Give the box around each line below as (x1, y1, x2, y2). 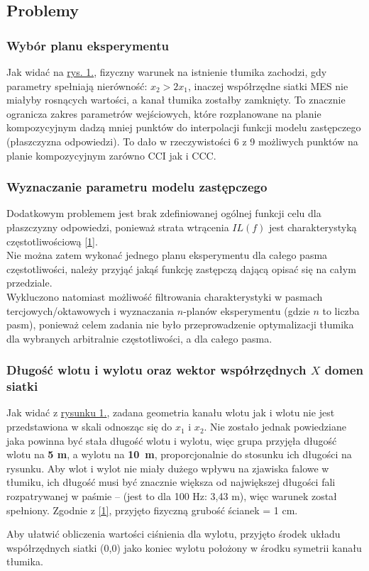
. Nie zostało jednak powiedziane (204, 419, 346, 434)
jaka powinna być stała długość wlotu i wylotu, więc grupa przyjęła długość (6, 433, 337, 448)
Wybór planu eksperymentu (6, 36, 169, 54)
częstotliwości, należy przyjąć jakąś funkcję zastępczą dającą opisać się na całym (6, 261, 356, 276)
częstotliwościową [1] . (6, 233, 98, 248)
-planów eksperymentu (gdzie (183, 303, 310, 318)
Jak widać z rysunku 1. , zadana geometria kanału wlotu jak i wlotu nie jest (6, 405, 335, 420)
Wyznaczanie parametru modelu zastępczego (6, 178, 268, 196)
